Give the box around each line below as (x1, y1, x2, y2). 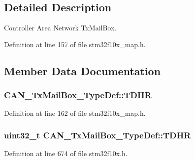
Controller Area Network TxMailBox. (4, 23, 117, 33)
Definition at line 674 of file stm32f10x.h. (4, 148, 128, 159)
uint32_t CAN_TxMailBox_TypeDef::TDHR (4, 129, 191, 141)
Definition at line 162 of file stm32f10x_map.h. (4, 108, 146, 118)
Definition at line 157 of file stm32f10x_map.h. (4, 39, 146, 49)
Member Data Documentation (4, 63, 161, 78)
